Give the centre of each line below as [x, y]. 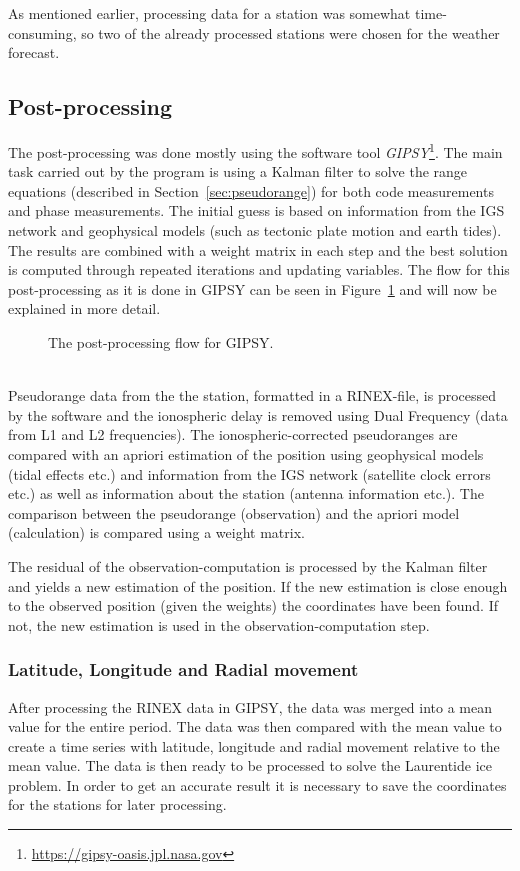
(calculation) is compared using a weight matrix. [156, 532]
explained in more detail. [84, 308]
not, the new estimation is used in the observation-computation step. [219, 624]
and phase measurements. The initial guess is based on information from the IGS [256, 210]
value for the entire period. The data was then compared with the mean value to [255, 726]
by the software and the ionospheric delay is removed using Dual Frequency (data [258, 414]
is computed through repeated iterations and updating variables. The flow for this [259, 269]
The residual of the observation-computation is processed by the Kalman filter [248, 565]
